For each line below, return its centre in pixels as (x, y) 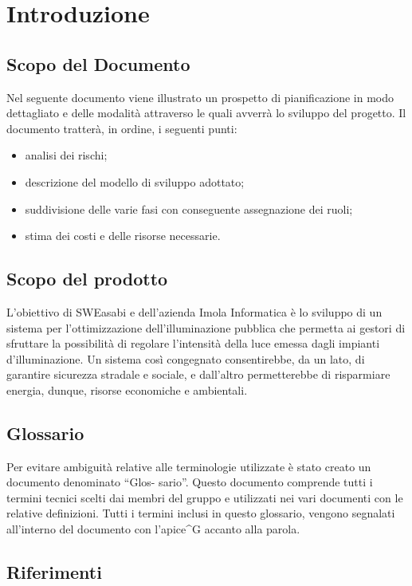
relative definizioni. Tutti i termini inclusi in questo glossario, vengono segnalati (201, 513)
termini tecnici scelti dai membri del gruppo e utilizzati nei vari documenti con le (205, 497)
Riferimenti (54, 572)
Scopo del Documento (98, 63)
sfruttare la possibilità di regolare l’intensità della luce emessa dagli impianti (193, 343)
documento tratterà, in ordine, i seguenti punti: (122, 128)
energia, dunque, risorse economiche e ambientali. (127, 389)
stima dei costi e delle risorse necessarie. (123, 236)
